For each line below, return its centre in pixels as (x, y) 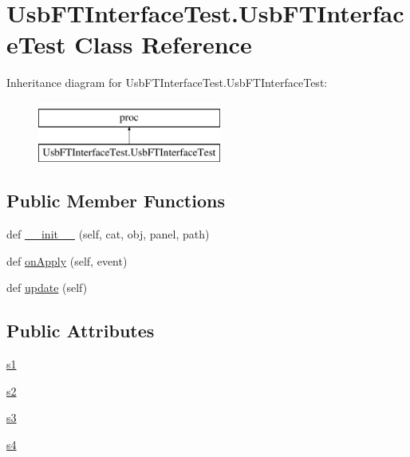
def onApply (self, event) (67, 260)
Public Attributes (81, 331)
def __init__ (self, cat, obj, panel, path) (108, 234)
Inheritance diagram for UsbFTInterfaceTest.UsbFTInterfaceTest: (167, 83)
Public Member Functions (116, 201)
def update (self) (47, 288)
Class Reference (163, 44)
